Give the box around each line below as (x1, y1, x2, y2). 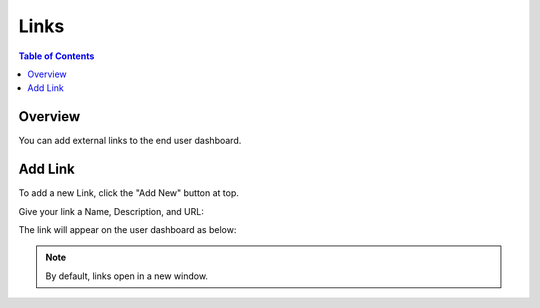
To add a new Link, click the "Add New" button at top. (18, 187, 240, 199)
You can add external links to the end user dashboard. (18, 135, 242, 147)
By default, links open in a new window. (45, 270, 209, 282)
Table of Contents (18, 50, 95, 62)
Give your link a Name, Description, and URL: (18, 205, 204, 217)
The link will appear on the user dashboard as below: (18, 223, 237, 235)
